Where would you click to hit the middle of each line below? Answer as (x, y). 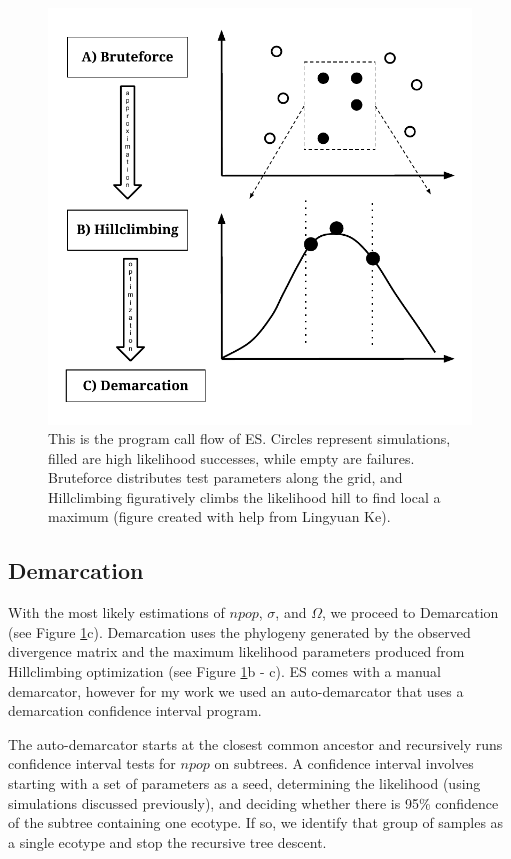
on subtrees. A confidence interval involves (344, 763)
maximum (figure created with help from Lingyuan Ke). (219, 516)
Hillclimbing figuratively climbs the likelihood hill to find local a (244, 496)
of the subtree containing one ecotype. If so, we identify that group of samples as (256, 822)
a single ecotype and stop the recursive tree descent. (167, 841)
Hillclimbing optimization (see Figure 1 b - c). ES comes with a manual (225, 671)
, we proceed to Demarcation (410, 612)
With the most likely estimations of (116, 612)
